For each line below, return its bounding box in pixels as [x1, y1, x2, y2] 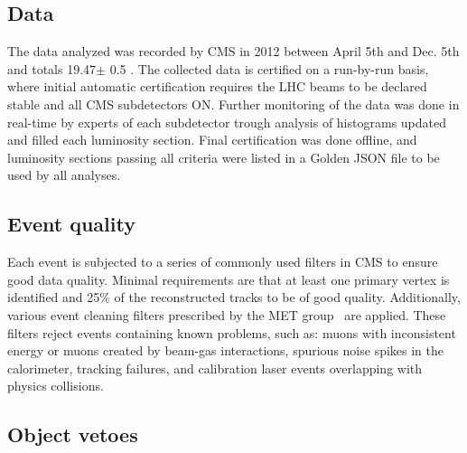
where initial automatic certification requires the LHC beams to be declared [7, 77, 427, 96]
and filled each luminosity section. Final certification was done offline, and [7, 130, 417, 149]
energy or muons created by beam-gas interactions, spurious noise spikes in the [7, 341, 444, 360]
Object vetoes [7, 420, 138, 448]
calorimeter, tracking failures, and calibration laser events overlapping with [7, 358, 423, 377]
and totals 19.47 [7, 59, 97, 78]
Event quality [7, 210, 135, 238]
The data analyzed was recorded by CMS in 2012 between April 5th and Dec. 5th [7, 42, 460, 61]
